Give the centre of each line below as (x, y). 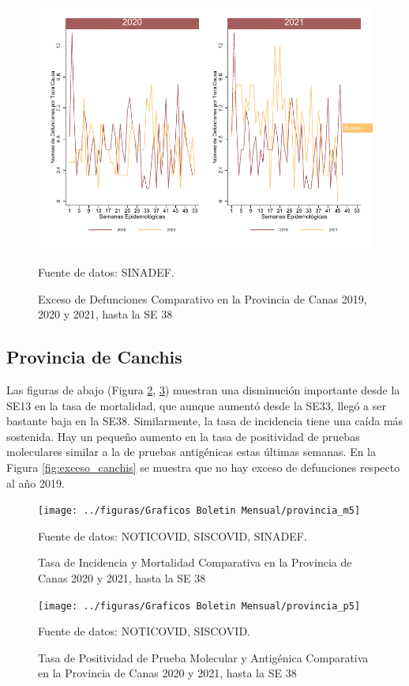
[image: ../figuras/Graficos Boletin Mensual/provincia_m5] (199, 511)
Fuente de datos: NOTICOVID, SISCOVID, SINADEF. (173, 535)
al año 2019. (36, 482)
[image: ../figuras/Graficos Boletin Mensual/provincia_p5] (199, 606)
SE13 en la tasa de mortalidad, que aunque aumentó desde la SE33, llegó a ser (196, 405)
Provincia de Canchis (94, 357)
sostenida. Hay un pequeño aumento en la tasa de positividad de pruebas (183, 436)
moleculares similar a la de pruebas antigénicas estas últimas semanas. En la (191, 452)
